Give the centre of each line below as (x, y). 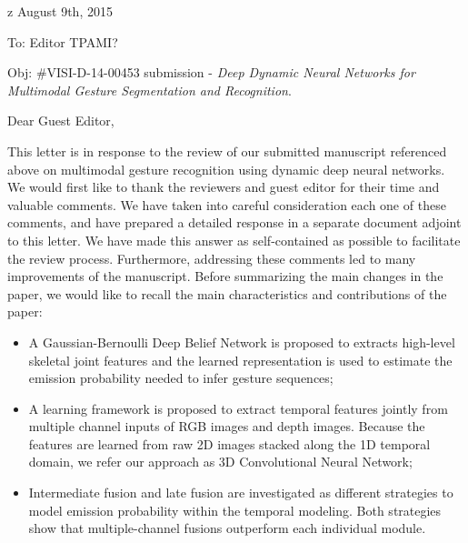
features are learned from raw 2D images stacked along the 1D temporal (229, 443)
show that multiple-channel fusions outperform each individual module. (227, 528)
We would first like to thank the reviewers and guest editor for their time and (224, 187)
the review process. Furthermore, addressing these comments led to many (212, 258)
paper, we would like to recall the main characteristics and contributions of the (227, 293)
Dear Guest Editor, (61, 121)
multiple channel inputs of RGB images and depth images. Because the (227, 426)
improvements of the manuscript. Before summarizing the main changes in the (225, 276)
